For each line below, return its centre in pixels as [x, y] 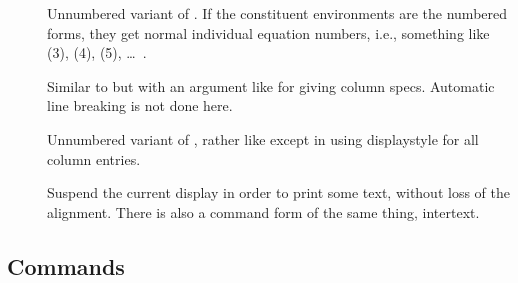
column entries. [94, 158]
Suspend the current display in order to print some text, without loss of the [278, 192]
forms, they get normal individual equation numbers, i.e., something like [268, 32]
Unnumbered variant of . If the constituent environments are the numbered [277, 13]
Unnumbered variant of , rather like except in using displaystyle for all [263, 138]
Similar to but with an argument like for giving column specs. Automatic [271, 85]
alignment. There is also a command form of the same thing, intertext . [263, 211]
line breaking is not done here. [140, 105]
